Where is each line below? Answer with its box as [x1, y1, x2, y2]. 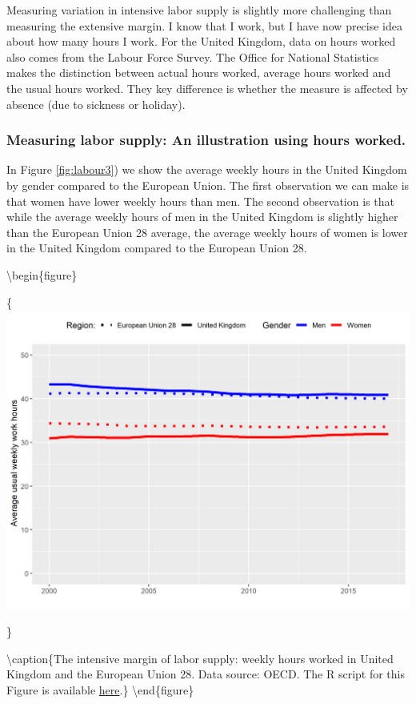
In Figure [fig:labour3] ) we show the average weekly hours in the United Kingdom [6, 161, 407, 178]
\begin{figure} [6, 266, 78, 283]
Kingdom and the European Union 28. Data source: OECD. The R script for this [6, 666, 406, 682]
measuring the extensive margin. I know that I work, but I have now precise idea [6, 17, 403, 34]
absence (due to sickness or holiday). [6, 95, 186, 112]
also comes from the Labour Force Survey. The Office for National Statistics [6, 48, 379, 65]
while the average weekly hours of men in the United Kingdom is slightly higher [6, 208, 398, 225]
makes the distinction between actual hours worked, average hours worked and [6, 64, 391, 81]
